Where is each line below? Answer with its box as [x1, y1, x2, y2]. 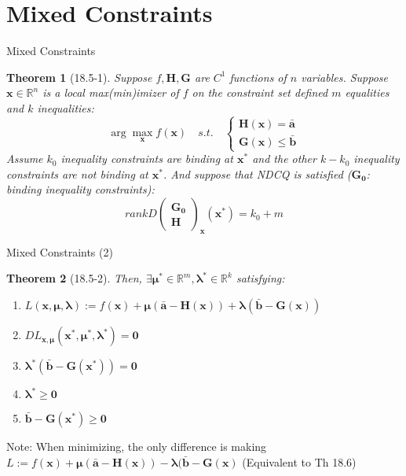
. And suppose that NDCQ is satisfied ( [163, 165, 352, 182]
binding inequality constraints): [6, 181, 155, 197]
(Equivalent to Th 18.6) [242, 453, 357, 470]
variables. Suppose [301, 68, 389, 85]
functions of [229, 68, 287, 85]
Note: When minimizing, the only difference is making [6, 438, 267, 455]
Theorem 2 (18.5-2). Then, [6, 270, 142, 286]
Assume [6, 150, 43, 167]
